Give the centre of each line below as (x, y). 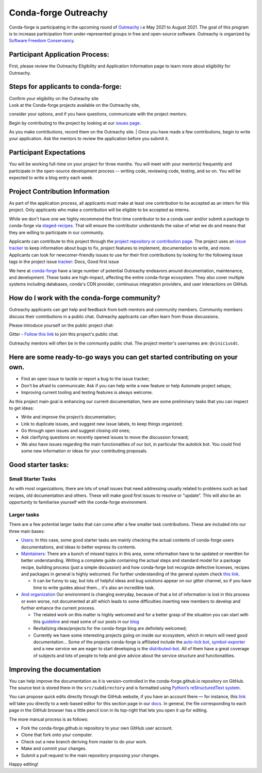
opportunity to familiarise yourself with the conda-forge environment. (78, 502)
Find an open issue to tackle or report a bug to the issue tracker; (85, 379)
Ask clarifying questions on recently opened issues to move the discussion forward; (105, 437)
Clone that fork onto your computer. (57, 735)
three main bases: (27, 531)
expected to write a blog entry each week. (51, 178)
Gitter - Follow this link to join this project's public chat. (64, 334)
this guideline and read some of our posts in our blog (86, 622)
